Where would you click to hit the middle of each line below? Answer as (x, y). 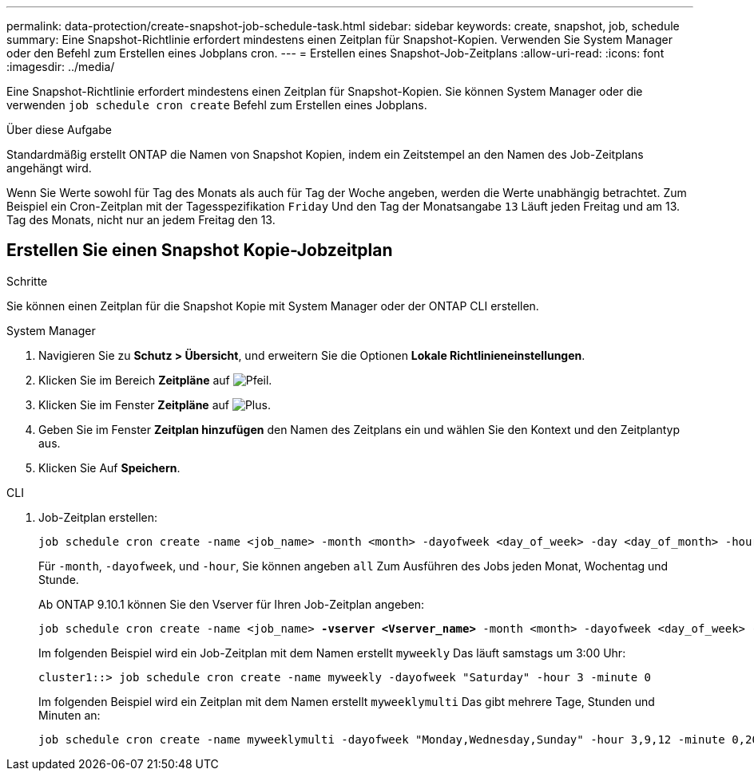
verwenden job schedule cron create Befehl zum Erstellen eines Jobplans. (217, 105)
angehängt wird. (49, 168)
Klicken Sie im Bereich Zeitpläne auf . (155, 380)
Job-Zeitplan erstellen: (98, 517)
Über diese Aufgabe (59, 130)
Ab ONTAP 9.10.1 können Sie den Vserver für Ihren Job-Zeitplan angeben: (232, 604)
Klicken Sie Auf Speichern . (109, 467)
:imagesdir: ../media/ (61, 67)
